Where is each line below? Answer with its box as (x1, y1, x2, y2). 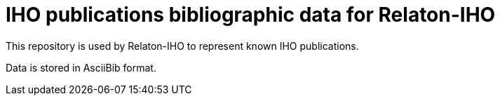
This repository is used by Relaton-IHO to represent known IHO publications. (6, 39, 359, 52)
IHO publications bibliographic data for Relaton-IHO (6, 3, 496, 27)
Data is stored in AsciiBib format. (6, 61, 156, 74)
